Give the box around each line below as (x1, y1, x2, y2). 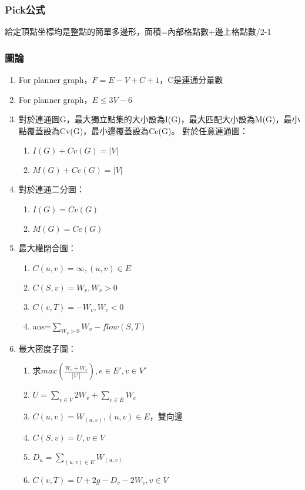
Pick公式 (5, 2, 45, 16)
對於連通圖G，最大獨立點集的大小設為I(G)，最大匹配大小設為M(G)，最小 (18, 113, 300, 125)
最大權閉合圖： (18, 242, 76, 254)
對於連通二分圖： (18, 183, 85, 195)
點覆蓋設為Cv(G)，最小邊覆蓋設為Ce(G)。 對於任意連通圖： (18, 124, 249, 136)
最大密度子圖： (18, 342, 76, 354)
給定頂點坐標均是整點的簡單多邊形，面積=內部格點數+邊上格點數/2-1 (5, 25, 272, 38)
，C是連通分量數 (159, 74, 223, 86)
